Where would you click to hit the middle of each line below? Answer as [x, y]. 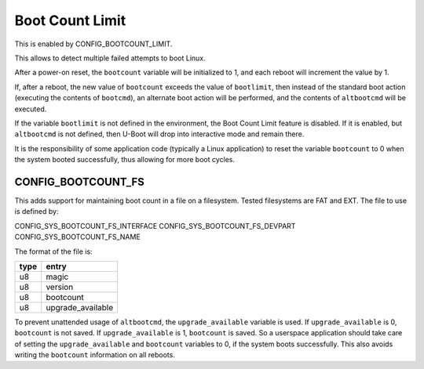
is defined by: [37, 212]
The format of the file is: [54, 251]
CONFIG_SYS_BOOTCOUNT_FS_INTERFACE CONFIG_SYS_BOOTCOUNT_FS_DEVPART [155, 226]
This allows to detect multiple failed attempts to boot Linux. [110, 58]
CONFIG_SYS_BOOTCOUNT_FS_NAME [77, 237]
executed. [31, 109]
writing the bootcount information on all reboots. [95, 355]
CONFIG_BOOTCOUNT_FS [80, 181]
